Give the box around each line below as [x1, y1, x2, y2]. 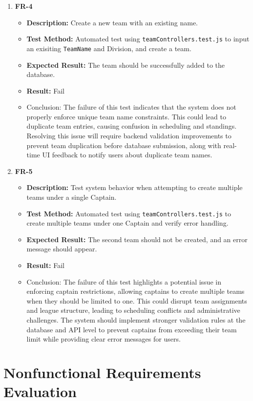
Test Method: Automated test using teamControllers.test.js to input [26, 34, 250, 44]
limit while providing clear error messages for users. [26, 334, 181, 344]
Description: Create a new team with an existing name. [26, 17, 198, 27]
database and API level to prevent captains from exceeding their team [26, 324, 237, 334]
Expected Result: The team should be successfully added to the [26, 59, 225, 70]
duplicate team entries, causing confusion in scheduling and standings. [26, 121, 237, 131]
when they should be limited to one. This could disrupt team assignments [26, 295, 247, 306]
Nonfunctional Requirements [3, 363, 201, 382]
